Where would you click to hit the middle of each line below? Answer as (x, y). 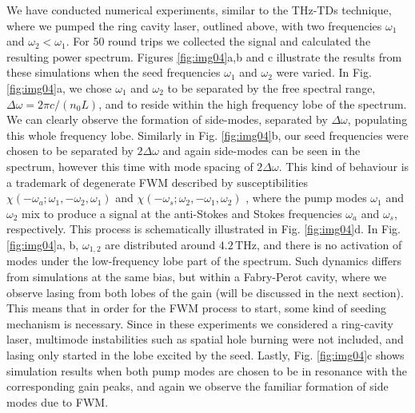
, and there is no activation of (329, 244)
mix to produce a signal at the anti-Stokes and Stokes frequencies (182, 213)
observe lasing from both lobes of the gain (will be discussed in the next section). (205, 292)
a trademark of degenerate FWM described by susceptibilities (158, 182)
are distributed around (160, 244)
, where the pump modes (306, 198)
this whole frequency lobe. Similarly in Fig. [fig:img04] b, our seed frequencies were (207, 135)
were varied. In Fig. (324, 72)
